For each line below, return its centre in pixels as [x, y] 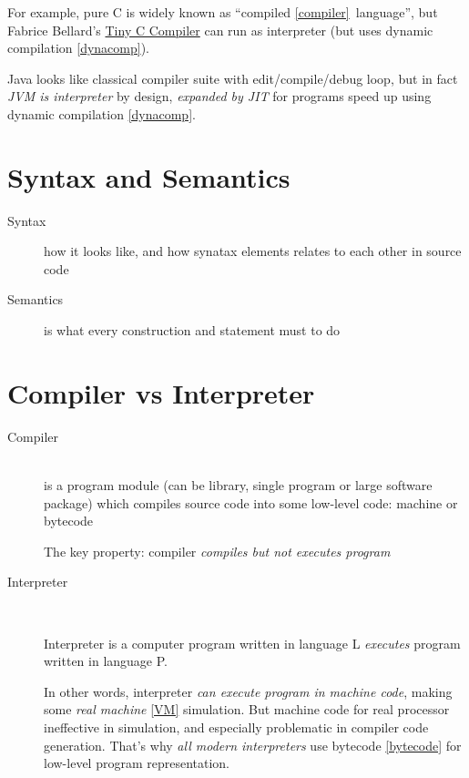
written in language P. [106, 661]
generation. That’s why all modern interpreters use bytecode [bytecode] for [253, 745]
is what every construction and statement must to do [192, 330]
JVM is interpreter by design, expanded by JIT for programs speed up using [219, 96]
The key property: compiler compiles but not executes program [217, 551]
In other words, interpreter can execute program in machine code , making [248, 691]
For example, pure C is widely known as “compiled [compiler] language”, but [223, 12]
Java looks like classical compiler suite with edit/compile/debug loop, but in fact [233, 78]
